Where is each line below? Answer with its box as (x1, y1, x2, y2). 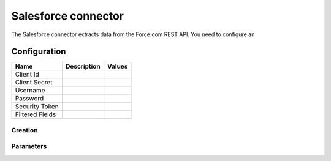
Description (65, 62, 101, 70)
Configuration (11, 47, 66, 57)
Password (15, 94, 44, 103)
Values (107, 62, 128, 70)
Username (15, 86, 45, 95)
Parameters (11, 142, 47, 151)
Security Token (15, 102, 59, 111)
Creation (11, 125, 38, 134)
